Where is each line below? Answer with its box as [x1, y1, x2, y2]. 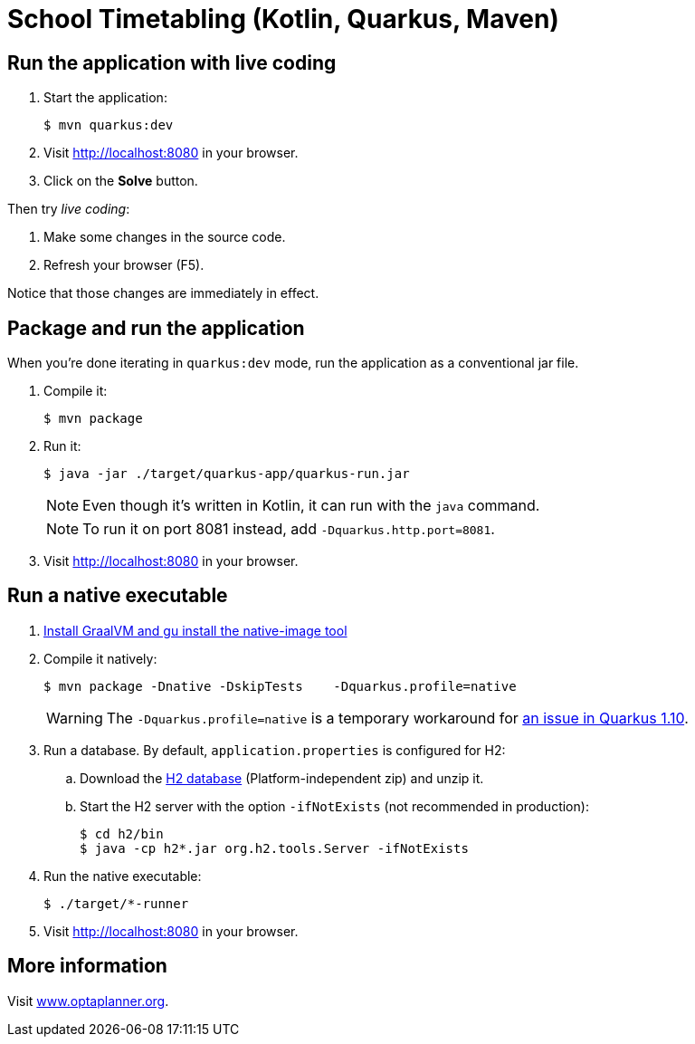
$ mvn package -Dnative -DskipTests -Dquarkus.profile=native [43, 678, 517, 694]
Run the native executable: [43, 867, 202, 884]
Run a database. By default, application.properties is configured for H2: [43, 742, 506, 758]
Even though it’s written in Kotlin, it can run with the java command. [82, 496, 540, 515]
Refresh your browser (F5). [43, 257, 205, 273]
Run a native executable [7, 584, 228, 608]
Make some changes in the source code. [43, 229, 286, 245]
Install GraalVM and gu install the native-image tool [43, 622, 347, 638]
